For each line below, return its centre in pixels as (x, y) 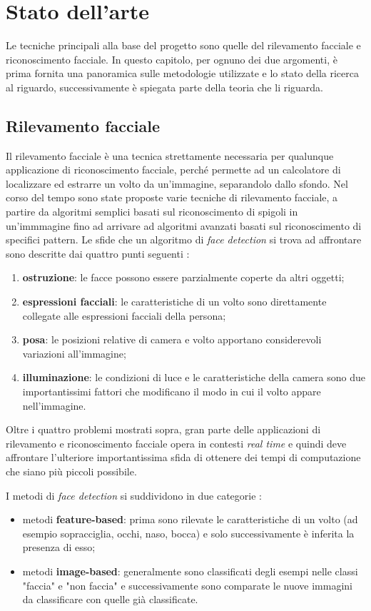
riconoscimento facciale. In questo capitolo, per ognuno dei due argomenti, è (172, 59)
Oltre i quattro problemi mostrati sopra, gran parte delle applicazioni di (163, 429)
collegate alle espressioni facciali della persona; (124, 315)
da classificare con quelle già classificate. (110, 599)
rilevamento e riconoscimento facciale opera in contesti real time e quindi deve (176, 443)
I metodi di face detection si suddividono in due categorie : (134, 495)
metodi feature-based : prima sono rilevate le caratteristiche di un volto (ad (190, 519)
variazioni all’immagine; (74, 353)
